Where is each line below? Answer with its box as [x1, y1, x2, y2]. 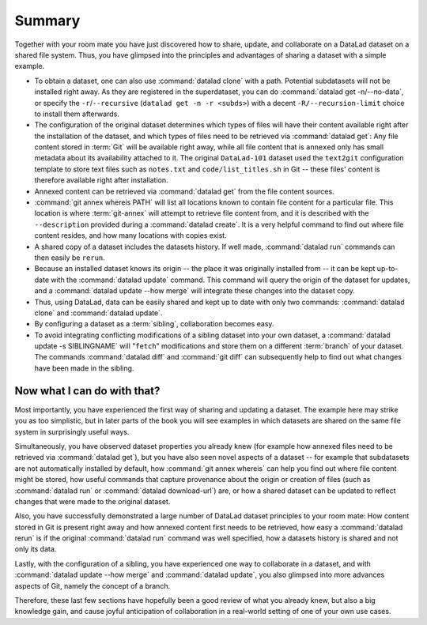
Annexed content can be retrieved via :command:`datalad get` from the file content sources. [34, 186, 335, 196]
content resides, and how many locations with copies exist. [34, 231, 227, 240]
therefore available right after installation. [34, 175, 168, 185]
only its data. [14, 544, 57, 554]
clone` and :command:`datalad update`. [34, 308, 163, 318]
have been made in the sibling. [34, 363, 134, 373]
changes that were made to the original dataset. [14, 496, 171, 506]
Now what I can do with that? [14, 384, 161, 397]
